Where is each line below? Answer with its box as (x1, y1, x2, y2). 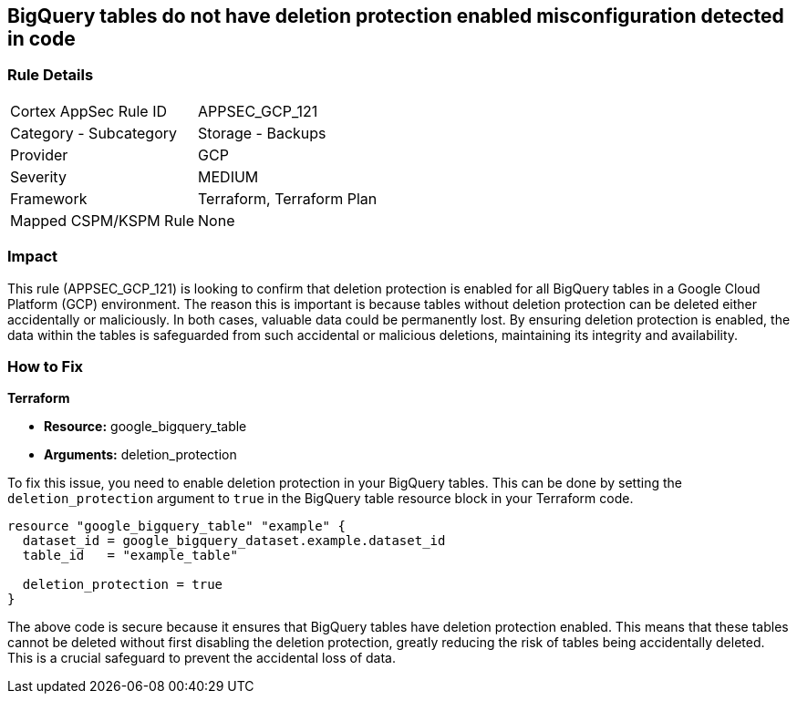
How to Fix (7, 356, 84, 376)
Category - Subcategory (10, 123, 177, 142)
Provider (10, 145, 68, 164)
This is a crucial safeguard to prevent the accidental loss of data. (7, 650, 396, 666)
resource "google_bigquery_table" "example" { (7, 519, 346, 534)
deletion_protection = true (22, 577, 223, 593)
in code (7, 27, 76, 50)
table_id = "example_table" (22, 548, 238, 563)
